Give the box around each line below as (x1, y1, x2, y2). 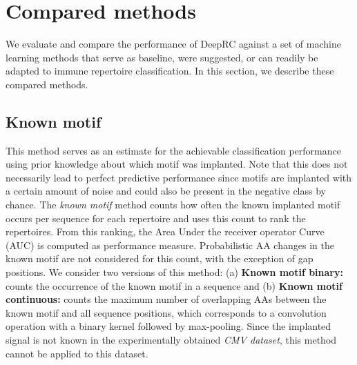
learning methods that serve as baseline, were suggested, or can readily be (6, 50, 318, 64)
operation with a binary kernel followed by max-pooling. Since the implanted (6, 319, 331, 333)
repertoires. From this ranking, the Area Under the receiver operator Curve (6, 224, 325, 239)
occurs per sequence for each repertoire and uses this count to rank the (6, 210, 306, 225)
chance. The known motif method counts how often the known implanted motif (6, 197, 340, 212)
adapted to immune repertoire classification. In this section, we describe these (6, 63, 334, 78)
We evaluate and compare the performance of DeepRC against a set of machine (6, 37, 341, 51)
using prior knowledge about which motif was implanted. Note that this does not (6, 157, 348, 171)
